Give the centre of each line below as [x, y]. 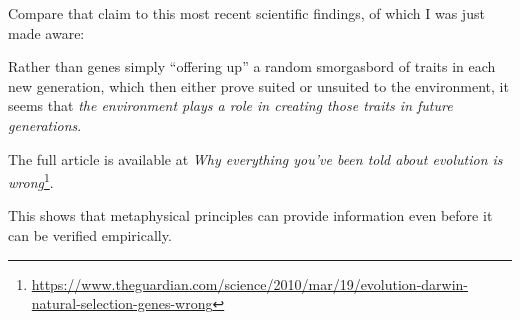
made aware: [46, 32]
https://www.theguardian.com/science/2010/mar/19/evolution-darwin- [250, 283]
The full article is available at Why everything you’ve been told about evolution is [255, 158]
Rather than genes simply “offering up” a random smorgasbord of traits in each [252, 66]
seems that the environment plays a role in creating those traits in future [230, 105]
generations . [45, 124]
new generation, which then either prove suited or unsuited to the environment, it [258, 85]
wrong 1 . [31, 180]
